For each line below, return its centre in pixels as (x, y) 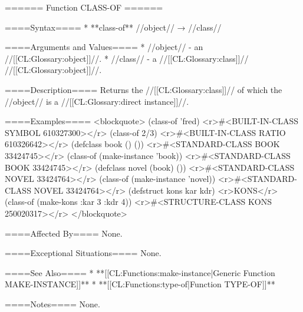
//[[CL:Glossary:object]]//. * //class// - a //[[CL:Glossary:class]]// (127, 58)
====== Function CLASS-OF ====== (84, 7)
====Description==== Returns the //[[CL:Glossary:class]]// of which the (144, 89)
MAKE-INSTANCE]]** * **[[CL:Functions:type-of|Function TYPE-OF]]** (140, 284)
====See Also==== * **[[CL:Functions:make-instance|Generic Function (140, 272)
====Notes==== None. (52, 303)
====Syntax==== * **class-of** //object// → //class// (113, 27)
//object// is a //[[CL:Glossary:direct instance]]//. (97, 101)
